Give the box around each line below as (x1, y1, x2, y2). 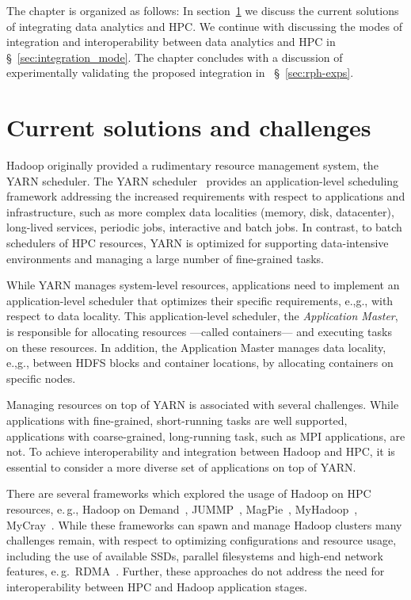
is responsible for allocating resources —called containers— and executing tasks (6, 323, 392, 340)
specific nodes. (6, 369, 76, 386)
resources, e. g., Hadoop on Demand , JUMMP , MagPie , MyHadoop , (6, 500, 358, 517)
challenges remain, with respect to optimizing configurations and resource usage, (6, 532, 397, 548)
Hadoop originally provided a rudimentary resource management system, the (6, 157, 379, 174)
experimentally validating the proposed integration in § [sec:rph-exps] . (6, 64, 354, 81)
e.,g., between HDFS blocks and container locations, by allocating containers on (6, 354, 394, 371)
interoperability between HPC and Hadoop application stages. (6, 578, 308, 594)
